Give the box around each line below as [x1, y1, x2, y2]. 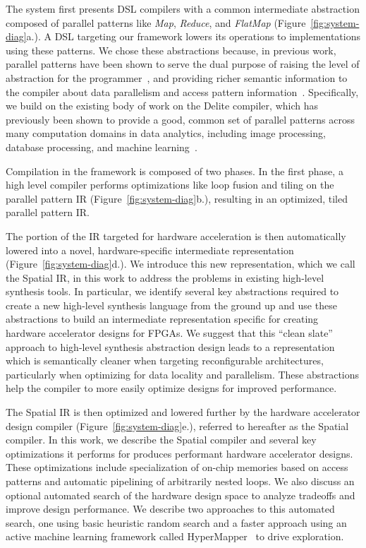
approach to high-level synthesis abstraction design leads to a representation [6, 339, 335, 354]
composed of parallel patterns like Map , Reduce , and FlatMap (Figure [6, 15, 306, 30]
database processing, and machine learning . [6, 139, 197, 154]
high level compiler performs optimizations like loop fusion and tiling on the [6, 177, 334, 192]
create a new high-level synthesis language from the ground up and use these [6, 297, 337, 312]
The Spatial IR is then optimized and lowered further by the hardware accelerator [6, 405, 360, 419]
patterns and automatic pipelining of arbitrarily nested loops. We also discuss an [6, 474, 355, 488]
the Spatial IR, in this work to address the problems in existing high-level [6, 270, 324, 285]
